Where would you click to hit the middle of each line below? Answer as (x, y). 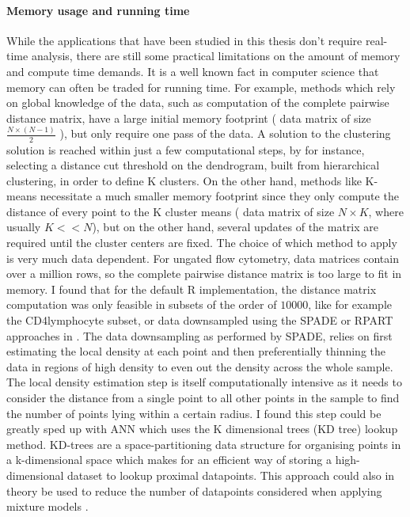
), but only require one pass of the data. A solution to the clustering (225, 133)
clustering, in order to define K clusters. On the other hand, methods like (184, 180)
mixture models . (47, 506)
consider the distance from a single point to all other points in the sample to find (203, 397)
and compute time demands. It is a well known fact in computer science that (193, 71)
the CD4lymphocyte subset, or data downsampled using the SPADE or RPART (200, 320)
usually (24, 227)
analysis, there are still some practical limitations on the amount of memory (216, 56)
